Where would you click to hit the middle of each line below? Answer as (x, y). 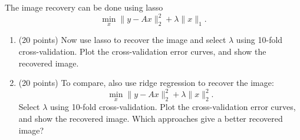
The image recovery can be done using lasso (84, 7)
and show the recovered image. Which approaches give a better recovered (151, 118)
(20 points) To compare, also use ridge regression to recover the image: (146, 83)
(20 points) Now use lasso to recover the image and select (122, 40)
